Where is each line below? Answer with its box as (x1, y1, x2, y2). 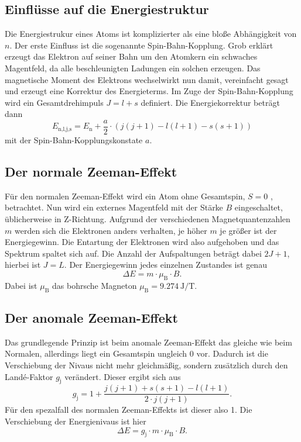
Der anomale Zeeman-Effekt (5, 308, 178, 326)
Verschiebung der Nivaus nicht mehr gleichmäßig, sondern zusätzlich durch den (5, 358, 288, 371)
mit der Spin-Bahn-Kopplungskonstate (5, 134, 143, 146)
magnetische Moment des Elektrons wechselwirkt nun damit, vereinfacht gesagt (5, 73, 289, 85)
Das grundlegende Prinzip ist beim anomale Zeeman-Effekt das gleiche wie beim (5, 336, 292, 348)
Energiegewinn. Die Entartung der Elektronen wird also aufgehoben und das (5, 236, 279, 248)
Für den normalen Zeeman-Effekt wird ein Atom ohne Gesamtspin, (5, 189, 245, 202)
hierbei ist (5, 258, 41, 271)
